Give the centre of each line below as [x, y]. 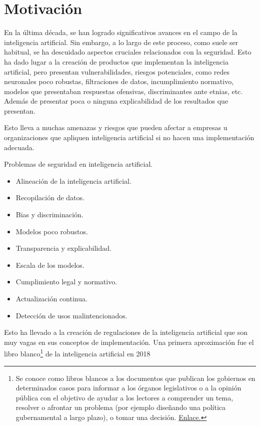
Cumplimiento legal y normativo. [66, 282]
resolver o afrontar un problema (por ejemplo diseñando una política [121, 407]
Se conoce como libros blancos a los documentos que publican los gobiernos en [135, 378]
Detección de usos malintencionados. [71, 315]
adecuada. [19, 147]
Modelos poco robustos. [52, 231]
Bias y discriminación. [49, 215]
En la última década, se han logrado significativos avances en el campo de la [121, 32]
